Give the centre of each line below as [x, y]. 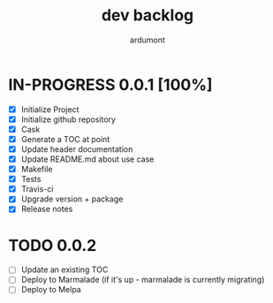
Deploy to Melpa [51, 290]
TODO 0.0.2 [53, 245]
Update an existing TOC [64, 269]
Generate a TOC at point [65, 139]
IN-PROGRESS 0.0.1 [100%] [110, 84]
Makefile [37, 170]
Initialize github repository [68, 119]
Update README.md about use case [87, 159]
